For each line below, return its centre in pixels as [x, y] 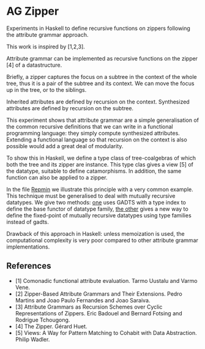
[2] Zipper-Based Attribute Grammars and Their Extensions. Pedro [99, 294]
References [29, 266]
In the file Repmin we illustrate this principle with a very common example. [100, 189]
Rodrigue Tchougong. [43, 320]
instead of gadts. [28, 222]
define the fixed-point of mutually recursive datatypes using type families [99, 215]
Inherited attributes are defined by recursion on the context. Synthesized [98, 102]
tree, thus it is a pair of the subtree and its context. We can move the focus [100, 83]
